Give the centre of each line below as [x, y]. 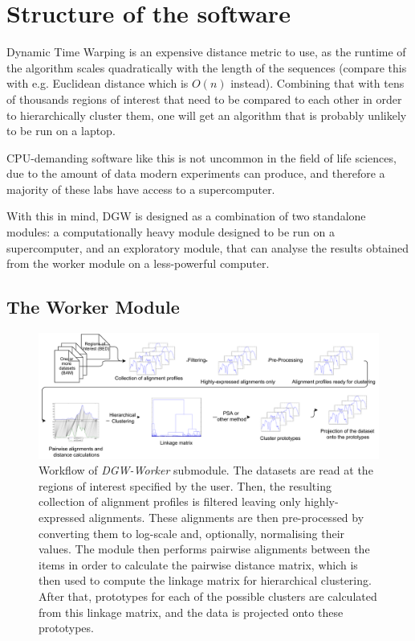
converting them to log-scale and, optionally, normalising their [192, 533]
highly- [321, 501]
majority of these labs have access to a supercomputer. [141, 189]
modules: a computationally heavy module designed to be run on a [171, 232]
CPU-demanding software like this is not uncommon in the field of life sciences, [201, 157]
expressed [62, 517]
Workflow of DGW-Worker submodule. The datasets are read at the [206, 470]
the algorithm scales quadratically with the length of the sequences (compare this [207, 67]
